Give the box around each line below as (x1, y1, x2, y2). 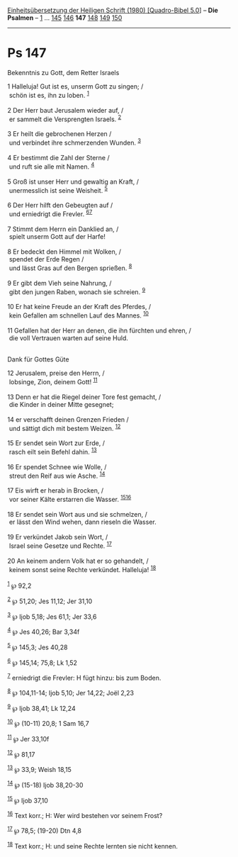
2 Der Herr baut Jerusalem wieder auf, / (7, 106, 124, 114)
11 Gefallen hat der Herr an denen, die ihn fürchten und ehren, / (7, 326, 191, 335)
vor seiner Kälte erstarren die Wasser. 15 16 (8, 494, 132, 504)
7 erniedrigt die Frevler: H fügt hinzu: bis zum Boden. (7, 673, 161, 683)
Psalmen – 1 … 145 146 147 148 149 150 (7, 13, 123, 22)
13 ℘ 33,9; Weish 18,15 (7, 764, 72, 773)
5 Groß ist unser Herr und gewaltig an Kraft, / (7, 177, 140, 186)
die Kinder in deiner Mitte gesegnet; (8, 400, 114, 408)
